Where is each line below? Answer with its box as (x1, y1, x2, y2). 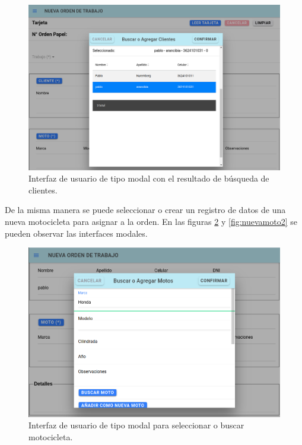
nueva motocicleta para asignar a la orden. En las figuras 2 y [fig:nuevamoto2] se (5, 215, 298, 228)
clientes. (28, 183, 58, 196)
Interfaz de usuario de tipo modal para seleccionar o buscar (28, 419, 244, 431)
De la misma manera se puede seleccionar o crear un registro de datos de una (5, 204, 286, 216)
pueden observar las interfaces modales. (5, 227, 148, 239)
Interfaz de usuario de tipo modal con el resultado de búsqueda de (28, 172, 269, 185)
